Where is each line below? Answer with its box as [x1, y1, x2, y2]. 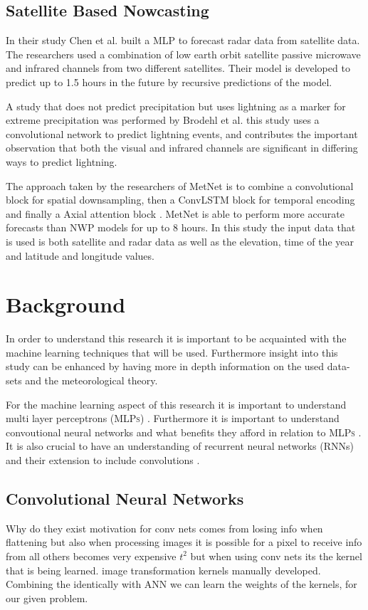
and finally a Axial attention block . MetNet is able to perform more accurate [6, 206, 345, 221]
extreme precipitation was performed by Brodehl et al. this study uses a [6, 112, 320, 127]
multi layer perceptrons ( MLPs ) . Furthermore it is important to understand [6, 411, 340, 426]
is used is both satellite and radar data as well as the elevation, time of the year [6, 233, 354, 248]
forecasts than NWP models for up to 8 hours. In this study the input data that [6, 220, 356, 235]
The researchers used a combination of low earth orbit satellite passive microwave [6, 46, 361, 61]
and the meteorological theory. [25, 373, 158, 388]
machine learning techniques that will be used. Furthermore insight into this [6, 345, 338, 359]
